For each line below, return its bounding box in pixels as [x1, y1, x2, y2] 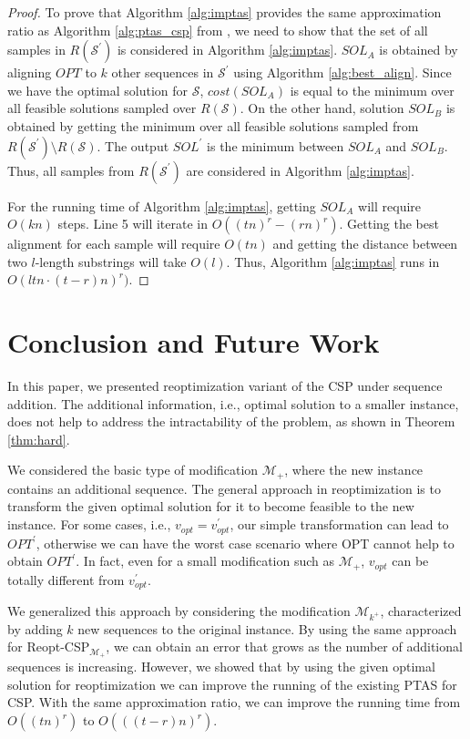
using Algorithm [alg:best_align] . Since [233, 63, 452, 82]
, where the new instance [284, 460, 424, 479]
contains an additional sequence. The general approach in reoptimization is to [7, 478, 441, 498]
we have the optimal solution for [7, 80, 189, 99]
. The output [97, 136, 169, 155]
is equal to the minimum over [290, 80, 455, 99]
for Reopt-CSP [7, 637, 90, 656]
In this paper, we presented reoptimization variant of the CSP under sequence [7, 376, 443, 395]
